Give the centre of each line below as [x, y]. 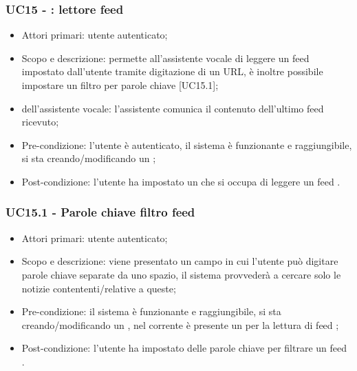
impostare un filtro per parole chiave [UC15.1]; [120, 85]
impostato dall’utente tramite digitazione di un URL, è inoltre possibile [172, 71]
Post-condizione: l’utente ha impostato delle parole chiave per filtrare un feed [184, 348]
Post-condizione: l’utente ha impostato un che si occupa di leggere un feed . [181, 181]
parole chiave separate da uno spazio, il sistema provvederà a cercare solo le [181, 274]
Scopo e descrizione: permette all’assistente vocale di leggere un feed [165, 58]
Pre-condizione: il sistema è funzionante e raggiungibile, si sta [151, 311]
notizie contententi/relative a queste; [99, 288]
